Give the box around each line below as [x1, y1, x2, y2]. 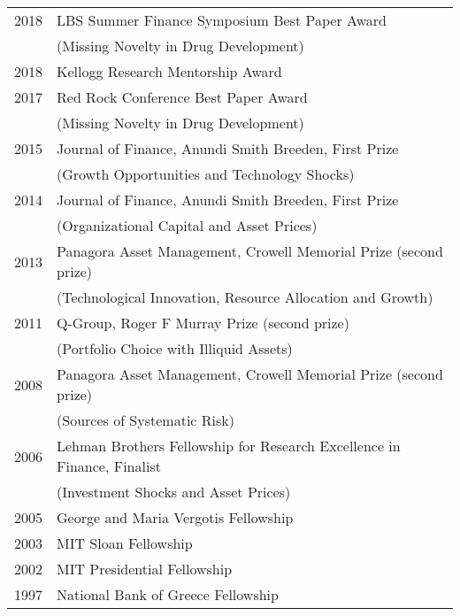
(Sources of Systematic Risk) [57, 410, 234, 430]
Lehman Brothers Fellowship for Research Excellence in [57, 435, 401, 456]
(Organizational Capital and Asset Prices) [57, 215, 318, 235]
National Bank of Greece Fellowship [57, 584, 279, 604]
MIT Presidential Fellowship [57, 558, 233, 579]
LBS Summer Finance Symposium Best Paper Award [57, 10, 387, 30]
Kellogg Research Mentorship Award [57, 61, 282, 81]
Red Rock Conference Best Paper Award [57, 87, 308, 107]
